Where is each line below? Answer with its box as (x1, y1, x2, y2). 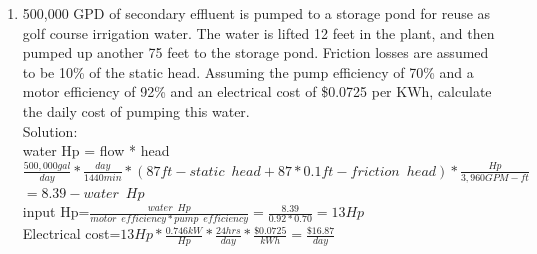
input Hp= (22, 201, 90, 222)
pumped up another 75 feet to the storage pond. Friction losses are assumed (22, 42, 489, 63)
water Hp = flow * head (22, 140, 170, 161)
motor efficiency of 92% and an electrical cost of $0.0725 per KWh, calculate (22, 81, 492, 102)
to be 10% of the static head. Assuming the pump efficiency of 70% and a (22, 61, 474, 82)
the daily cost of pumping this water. (22, 100, 250, 121)
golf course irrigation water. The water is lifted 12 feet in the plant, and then (22, 22, 495, 43)
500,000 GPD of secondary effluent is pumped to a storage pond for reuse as (22, 3, 491, 23)
